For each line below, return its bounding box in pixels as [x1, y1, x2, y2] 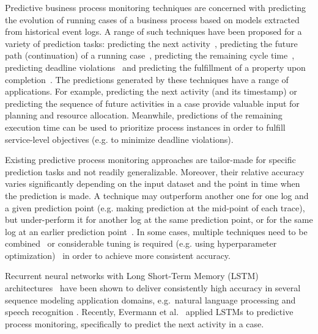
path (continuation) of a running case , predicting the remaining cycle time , [5, 49, 295, 62]
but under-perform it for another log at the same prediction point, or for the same [5, 213, 313, 226]
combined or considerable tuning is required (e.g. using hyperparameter [5, 237, 277, 250]
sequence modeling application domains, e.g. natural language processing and [5, 293, 296, 306]
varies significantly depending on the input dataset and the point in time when [5, 177, 300, 190]
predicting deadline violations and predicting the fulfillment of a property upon [5, 60, 306, 73]
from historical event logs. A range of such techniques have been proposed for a [5, 25, 302, 38]
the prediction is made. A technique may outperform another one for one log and [5, 189, 309, 201]
